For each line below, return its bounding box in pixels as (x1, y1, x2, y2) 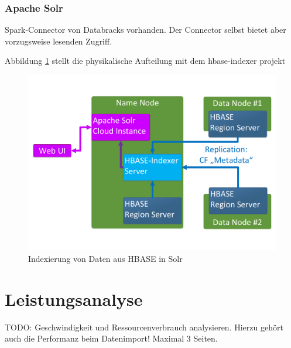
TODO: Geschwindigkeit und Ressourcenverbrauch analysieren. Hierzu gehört (5, 320, 283, 333)
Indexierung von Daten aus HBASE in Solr (28, 252, 183, 264)
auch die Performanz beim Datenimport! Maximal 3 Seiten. (5, 332, 218, 344)
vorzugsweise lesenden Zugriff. (5, 35, 112, 47)
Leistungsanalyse (5, 286, 143, 311)
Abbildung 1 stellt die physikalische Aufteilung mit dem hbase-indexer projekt (5, 54, 286, 67)
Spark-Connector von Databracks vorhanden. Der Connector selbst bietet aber (5, 23, 286, 36)
